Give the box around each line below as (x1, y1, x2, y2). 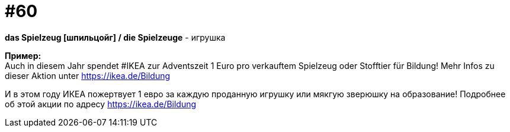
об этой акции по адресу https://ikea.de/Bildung (5, 98, 197, 109)
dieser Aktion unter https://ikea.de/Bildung (5, 70, 171, 81)
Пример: (5, 50, 41, 61)
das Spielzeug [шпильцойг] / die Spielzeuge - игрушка (5, 32, 226, 42)
